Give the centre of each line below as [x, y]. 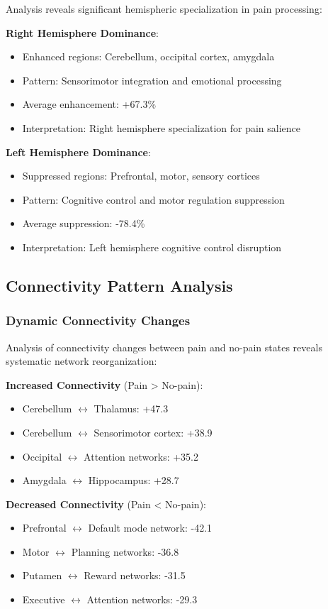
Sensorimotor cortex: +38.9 [153, 432]
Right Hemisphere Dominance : [83, 32]
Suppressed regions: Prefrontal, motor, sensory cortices [141, 176]
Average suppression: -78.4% [84, 223]
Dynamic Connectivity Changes [98, 320]
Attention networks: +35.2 [141, 456]
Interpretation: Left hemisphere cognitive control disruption [152, 247]
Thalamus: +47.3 [131, 408]
